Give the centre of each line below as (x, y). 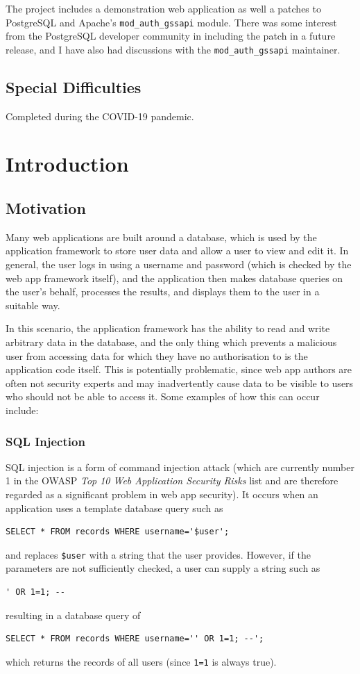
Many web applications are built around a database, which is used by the (161, 237)
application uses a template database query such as (114, 508)
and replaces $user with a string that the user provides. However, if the (158, 554)
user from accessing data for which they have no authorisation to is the (157, 355)
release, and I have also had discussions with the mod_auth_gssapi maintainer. (173, 49)
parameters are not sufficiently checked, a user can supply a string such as (163, 568)
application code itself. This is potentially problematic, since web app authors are (179, 369)
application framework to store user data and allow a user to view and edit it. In (177, 250)
